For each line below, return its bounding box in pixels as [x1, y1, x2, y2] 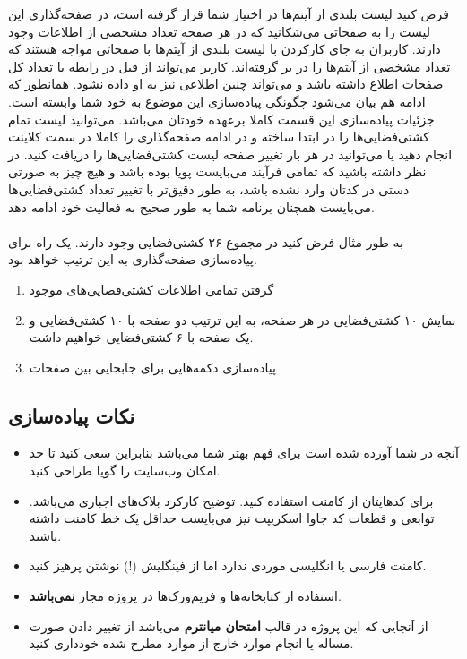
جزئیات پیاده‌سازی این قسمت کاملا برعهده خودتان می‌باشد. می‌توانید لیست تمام [8, 109, 435, 128]
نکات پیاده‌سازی [8, 401, 135, 429]
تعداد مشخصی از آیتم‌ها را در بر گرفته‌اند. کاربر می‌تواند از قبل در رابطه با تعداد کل [8, 56, 451, 75]
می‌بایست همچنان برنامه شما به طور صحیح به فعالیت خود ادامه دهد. [8, 197, 375, 216]
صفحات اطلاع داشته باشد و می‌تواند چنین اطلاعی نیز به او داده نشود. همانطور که [8, 74, 444, 93]
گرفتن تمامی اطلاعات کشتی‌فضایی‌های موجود [29, 279, 274, 298]
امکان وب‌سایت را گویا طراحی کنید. [29, 461, 221, 480]
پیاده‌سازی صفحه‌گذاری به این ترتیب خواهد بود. [8, 250, 257, 269]
